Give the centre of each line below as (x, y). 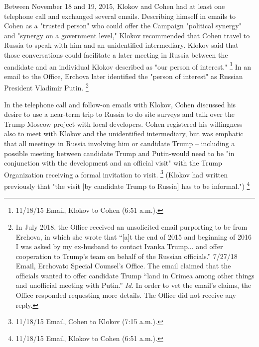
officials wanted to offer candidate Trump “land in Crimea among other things (135, 275)
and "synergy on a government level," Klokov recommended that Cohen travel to (127, 35)
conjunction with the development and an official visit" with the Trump (113, 163)
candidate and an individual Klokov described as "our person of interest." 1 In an (128, 66)
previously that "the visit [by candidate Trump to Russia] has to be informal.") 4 (127, 185)
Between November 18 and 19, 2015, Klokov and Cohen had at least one (115, 6)
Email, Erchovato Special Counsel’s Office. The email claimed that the (123, 266)
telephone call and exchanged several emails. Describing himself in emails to (120, 16)
